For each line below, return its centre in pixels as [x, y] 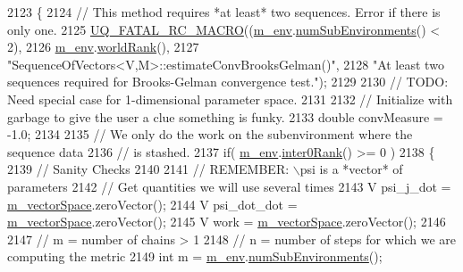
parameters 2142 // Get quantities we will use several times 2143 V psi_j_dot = [229, 186]
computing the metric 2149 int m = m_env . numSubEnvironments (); [195, 256]
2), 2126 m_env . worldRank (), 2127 [103, 47]
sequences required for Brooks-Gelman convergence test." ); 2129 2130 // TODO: [228, 82]
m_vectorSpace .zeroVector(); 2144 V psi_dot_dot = [152, 204]
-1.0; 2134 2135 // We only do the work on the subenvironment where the [210, 134]
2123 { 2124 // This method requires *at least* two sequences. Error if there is [224, 12]
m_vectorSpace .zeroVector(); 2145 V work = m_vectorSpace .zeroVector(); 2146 [227, 222]
